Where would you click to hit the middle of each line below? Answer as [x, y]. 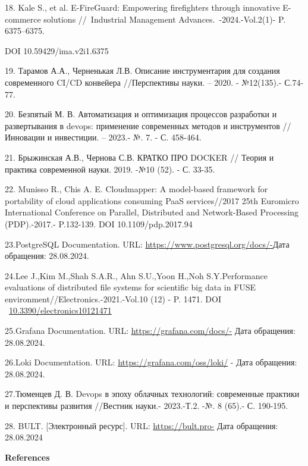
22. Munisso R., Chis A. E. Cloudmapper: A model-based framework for [136, 189]
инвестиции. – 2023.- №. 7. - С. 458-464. [128, 137]
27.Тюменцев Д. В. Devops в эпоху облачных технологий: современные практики [152, 394]
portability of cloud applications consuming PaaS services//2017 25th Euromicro [152, 200]
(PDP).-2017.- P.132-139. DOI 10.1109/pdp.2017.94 [99, 223]
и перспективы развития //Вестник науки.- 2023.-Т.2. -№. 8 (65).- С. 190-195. [147, 406]
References [27, 457]
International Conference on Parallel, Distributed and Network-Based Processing [152, 212]
